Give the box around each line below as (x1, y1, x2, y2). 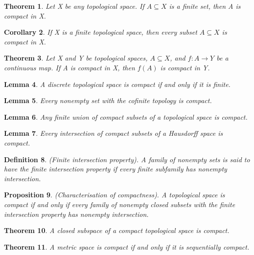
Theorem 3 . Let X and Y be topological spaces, (4, 53, 148, 63)
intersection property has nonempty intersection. (4, 209, 149, 219)
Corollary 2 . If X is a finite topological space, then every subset (4, 27, 197, 37)
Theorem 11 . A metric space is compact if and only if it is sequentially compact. (4, 241, 250, 252)
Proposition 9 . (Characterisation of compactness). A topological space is (4, 190, 225, 200)
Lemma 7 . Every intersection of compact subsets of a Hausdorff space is (4, 128, 223, 138)
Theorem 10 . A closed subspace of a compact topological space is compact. (4, 225, 230, 235)
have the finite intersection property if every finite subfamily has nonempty (4, 164, 227, 174)
